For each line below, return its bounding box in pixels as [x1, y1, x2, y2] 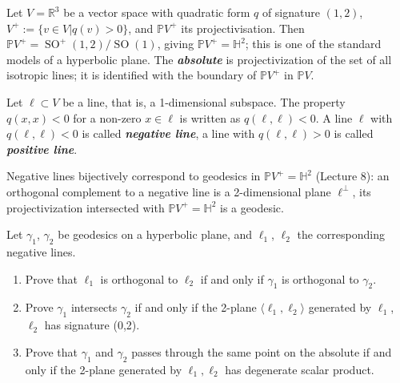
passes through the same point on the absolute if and [131, 343, 392, 360]
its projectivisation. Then [181, 19, 305, 36]
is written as [179, 109, 241, 126]
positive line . [6, 140, 78, 157]
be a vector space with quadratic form [63, 4, 250, 20]
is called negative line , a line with [82, 125, 255, 142]
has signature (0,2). [44, 316, 140, 333]
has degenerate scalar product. [225, 361, 374, 377]
